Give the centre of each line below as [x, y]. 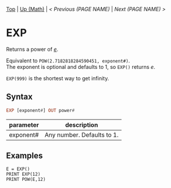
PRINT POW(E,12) [26, 180]
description [81, 125]
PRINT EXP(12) [24, 174]
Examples [24, 156]
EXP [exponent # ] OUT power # [41, 110]
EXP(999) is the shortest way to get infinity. [58, 78]
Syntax [19, 97]
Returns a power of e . [32, 49]
